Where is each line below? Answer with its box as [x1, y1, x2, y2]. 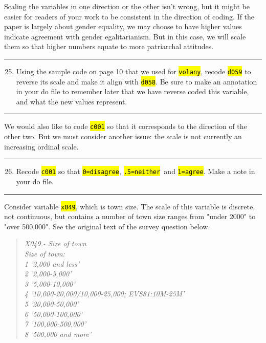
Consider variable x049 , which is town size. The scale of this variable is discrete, [4, 201, 255, 211]
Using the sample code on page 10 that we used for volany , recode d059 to [16, 66, 251, 76]
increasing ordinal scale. [4, 141, 79, 152]
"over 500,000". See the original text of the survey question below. [4, 221, 210, 231]
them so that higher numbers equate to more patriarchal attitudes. [4, 41, 214, 52]
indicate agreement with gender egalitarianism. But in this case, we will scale [4, 31, 246, 41]
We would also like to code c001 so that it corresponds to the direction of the [4, 121, 247, 132]
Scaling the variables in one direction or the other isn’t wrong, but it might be [4, 1, 250, 11]
